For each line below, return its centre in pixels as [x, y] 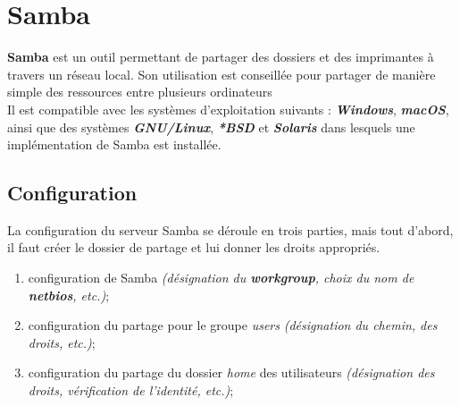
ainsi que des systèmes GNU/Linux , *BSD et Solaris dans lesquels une [211, 127]
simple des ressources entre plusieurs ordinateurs [140, 92]
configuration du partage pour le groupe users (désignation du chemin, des [233, 325]
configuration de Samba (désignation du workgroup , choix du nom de [221, 278]
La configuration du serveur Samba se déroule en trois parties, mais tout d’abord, [230, 229]
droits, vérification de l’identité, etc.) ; [131, 390]
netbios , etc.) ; [69, 295]
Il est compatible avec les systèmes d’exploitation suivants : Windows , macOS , [228, 109]
